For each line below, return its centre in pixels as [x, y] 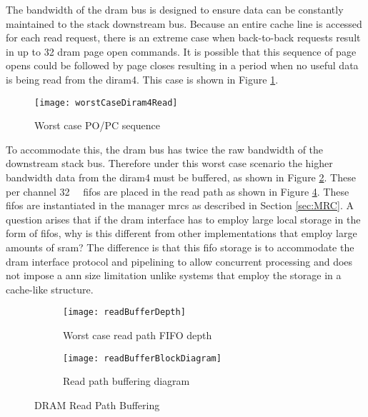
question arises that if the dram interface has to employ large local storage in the [183, 219]
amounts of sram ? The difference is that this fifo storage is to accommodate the [180, 247]
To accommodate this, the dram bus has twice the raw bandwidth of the [165, 149]
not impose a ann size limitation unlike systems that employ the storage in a [174, 275]
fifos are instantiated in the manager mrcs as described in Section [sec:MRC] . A [180, 205]
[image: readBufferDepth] [124, 312]
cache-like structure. [50, 289]
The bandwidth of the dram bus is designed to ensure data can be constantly [175, 9]
